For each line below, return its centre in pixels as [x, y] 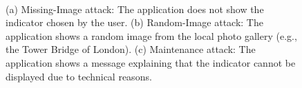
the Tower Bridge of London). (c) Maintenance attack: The [131, 49]
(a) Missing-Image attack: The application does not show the [135, 9]
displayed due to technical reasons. [79, 76]
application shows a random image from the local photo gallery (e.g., [151, 35]
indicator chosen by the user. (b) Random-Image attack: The [134, 22]
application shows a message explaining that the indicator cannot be [151, 62]
